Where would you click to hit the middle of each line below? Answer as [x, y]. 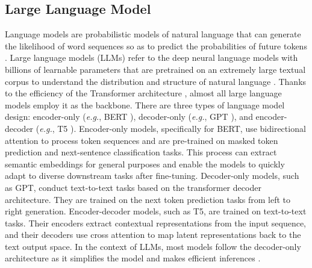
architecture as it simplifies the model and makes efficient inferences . [133, 258]
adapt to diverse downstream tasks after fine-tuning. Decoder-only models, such [152, 176]
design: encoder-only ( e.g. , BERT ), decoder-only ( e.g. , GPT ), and [129, 117]
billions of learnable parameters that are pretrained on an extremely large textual [155, 69]
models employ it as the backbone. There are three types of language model [145, 104]
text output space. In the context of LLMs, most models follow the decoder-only [153, 246]
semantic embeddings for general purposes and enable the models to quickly [145, 164]
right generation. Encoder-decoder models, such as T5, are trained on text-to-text [156, 211]
